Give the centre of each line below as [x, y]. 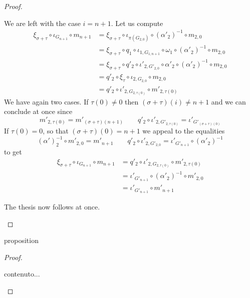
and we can [228, 101]
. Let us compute [137, 23]
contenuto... [22, 274]
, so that [56, 131]
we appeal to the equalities [184, 131]
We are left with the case [42, 23]
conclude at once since [38, 111]
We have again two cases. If [46, 101]
